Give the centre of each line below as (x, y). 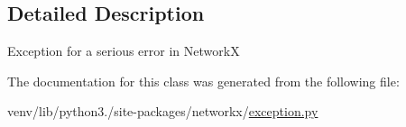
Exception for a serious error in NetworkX (124, 51)
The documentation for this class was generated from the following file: (203, 81)
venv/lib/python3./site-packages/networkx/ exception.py (163, 111)
